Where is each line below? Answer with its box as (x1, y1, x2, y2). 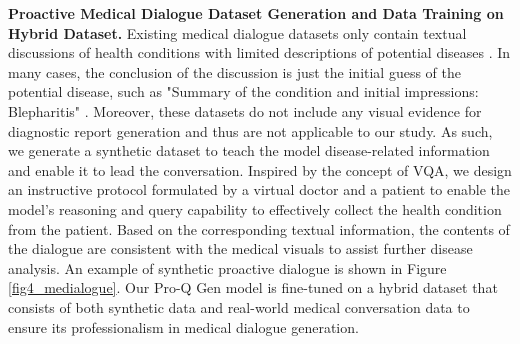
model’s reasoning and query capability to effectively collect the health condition (8, 198, 502, 219)
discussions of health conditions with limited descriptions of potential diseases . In (8, 42, 511, 63)
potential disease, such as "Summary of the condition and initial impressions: (8, 81, 479, 102)
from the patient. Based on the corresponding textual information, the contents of (8, 218, 510, 239)
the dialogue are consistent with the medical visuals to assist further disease (8, 238, 473, 259)
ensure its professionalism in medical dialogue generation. (8, 316, 359, 337)
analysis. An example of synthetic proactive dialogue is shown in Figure (8, 257, 447, 278)
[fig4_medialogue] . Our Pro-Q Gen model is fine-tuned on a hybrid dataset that (8, 277, 498, 298)
